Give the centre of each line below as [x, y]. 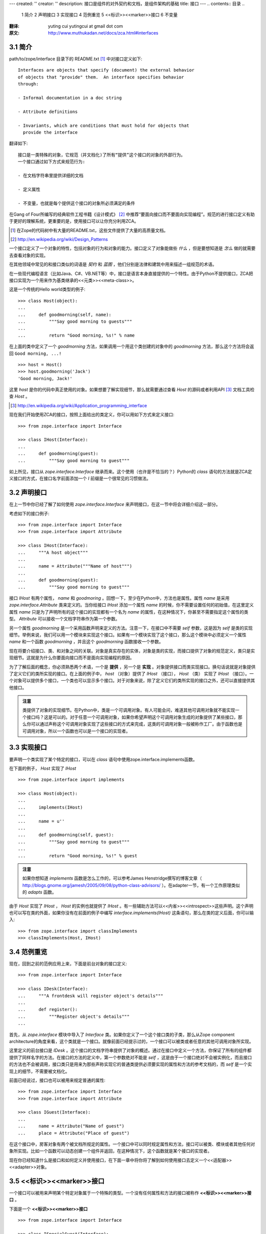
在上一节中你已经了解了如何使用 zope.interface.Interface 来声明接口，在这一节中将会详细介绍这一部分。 [115, 504]
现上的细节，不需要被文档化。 [39, 1071]
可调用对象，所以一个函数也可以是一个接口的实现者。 [76, 731]
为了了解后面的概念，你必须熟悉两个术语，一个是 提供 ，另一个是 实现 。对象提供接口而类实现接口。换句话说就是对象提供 [132, 667]
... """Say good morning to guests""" [75, 321]
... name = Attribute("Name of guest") [71, 1126]
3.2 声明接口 [28, 493]
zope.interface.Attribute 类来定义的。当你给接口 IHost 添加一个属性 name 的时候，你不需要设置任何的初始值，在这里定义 [131, 605]
